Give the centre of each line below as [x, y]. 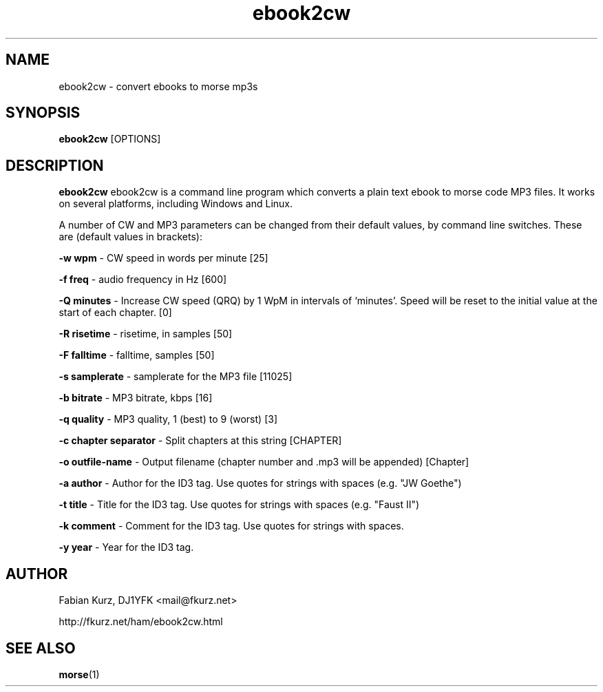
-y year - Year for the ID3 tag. [126, 547]
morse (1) [79, 674]
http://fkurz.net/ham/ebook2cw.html [141, 622]
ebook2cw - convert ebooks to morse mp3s [158, 86]
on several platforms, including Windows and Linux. [176, 204]
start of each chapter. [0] [115, 313]
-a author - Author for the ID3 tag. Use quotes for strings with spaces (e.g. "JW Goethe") [260, 483]
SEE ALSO [41, 648]
